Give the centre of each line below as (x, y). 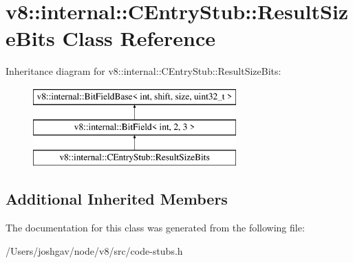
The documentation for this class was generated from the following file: (155, 228)
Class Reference (139, 38)
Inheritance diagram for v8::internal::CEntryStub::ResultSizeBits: (143, 71)
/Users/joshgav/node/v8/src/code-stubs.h (94, 250)
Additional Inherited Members (117, 199)
